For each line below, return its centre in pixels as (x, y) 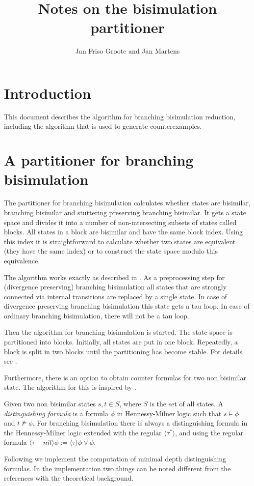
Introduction (48, 93)
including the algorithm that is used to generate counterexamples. (103, 126)
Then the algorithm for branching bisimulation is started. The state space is (118, 332)
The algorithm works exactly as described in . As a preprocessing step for (114, 277)
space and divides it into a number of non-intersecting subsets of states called (120, 222)
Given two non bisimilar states (50, 404)
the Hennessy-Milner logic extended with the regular (83, 432)
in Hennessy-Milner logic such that (169, 413)
